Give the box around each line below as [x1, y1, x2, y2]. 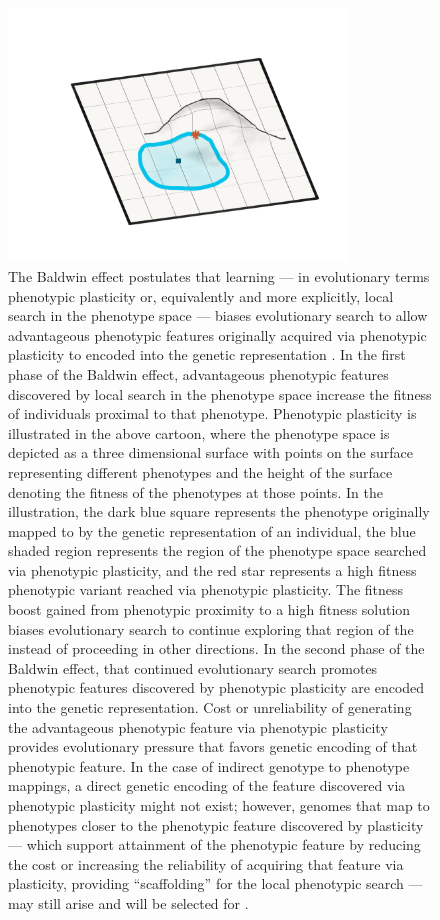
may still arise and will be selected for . [8, 892, 249, 913]
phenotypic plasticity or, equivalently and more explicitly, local [8, 285, 394, 306]
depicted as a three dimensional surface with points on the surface [8, 442, 413, 463]
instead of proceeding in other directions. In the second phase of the [8, 638, 425, 659]
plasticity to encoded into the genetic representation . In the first [8, 344, 406, 365]
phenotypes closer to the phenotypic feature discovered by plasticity [8, 814, 424, 835]
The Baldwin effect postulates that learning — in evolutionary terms [8, 265, 430, 286]
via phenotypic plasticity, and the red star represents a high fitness [8, 559, 417, 580]
